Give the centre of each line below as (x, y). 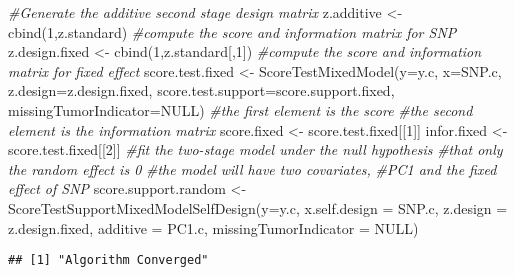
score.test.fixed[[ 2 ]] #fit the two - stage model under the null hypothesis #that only (255, 149)
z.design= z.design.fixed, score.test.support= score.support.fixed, (201, 90)
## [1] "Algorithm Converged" (108, 260)
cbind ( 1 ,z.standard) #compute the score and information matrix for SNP (232, 31)
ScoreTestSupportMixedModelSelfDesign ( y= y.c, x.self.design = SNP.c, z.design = (258, 207)
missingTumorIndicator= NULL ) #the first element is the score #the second (240, 109)
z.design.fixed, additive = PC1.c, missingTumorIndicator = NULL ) (213, 227)
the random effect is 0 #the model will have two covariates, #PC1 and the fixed (252, 168)
